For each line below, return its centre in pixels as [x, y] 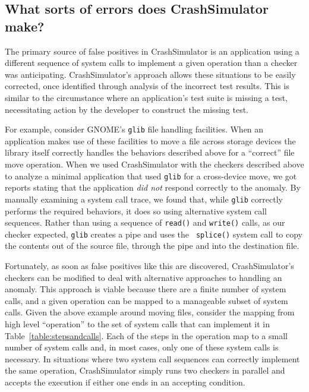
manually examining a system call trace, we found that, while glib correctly [144, 199]
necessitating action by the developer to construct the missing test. [127, 109]
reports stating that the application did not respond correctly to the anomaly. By [153, 187]
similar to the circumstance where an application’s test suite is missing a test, [146, 97]
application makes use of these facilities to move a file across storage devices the [150, 140]
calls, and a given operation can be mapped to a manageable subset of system [146, 300]
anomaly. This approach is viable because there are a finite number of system [146, 289]
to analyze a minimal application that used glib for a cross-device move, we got [151, 176]
